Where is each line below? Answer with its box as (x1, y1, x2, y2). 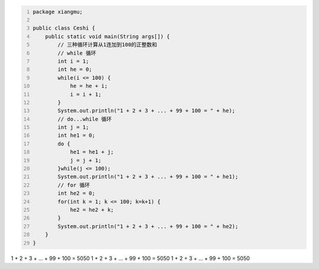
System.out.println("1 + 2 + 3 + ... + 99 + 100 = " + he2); (57, 223, 239, 229)
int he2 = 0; (57, 190, 96, 197)
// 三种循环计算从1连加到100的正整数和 (57, 41, 158, 48)
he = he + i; (70, 83, 108, 90)
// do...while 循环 (57, 116, 112, 122)
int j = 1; (57, 124, 89, 131)
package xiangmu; (32, 8, 83, 15)
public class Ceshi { (32, 25, 96, 32)
